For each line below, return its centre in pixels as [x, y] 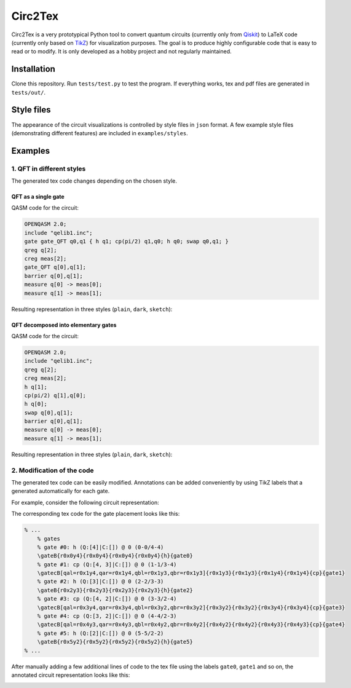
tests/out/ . [29, 92]
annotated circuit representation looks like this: [71, 675]
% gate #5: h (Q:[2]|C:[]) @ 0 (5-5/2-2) [101, 633]
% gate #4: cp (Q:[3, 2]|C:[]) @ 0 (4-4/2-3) [107, 616]
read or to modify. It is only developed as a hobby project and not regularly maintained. [121, 52]
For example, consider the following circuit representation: [85, 502]
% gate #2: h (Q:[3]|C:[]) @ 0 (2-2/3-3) [101, 582]
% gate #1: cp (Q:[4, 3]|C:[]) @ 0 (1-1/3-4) [107, 564]
